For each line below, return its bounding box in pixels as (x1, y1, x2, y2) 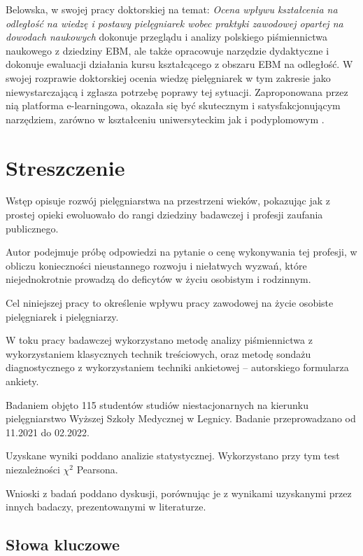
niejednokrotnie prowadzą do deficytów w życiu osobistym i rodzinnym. (6, 272, 311, 286)
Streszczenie (6, 153, 125, 181)
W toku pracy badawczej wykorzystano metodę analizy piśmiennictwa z (6, 333, 313, 347)
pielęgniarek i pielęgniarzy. (6, 309, 119, 324)
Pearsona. (76, 461, 118, 476)
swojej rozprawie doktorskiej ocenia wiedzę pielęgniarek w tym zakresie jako (6, 70, 331, 85)
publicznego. (6, 221, 59, 235)
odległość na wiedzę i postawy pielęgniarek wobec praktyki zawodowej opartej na (6, 15, 343, 30)
